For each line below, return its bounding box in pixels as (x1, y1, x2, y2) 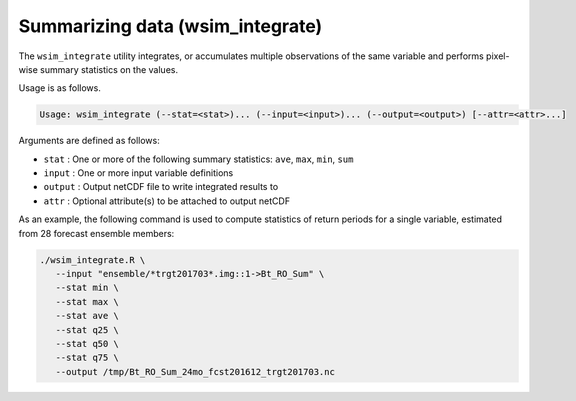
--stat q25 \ (55, 324, 120, 335)
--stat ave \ (55, 310, 120, 322)
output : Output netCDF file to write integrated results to (43, 181, 279, 193)
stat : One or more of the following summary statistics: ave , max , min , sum (43, 153, 354, 165)
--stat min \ (55, 282, 120, 294)
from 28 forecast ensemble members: (18, 227, 175, 239)
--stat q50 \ (55, 338, 120, 349)
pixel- (485, 50, 510, 62)
